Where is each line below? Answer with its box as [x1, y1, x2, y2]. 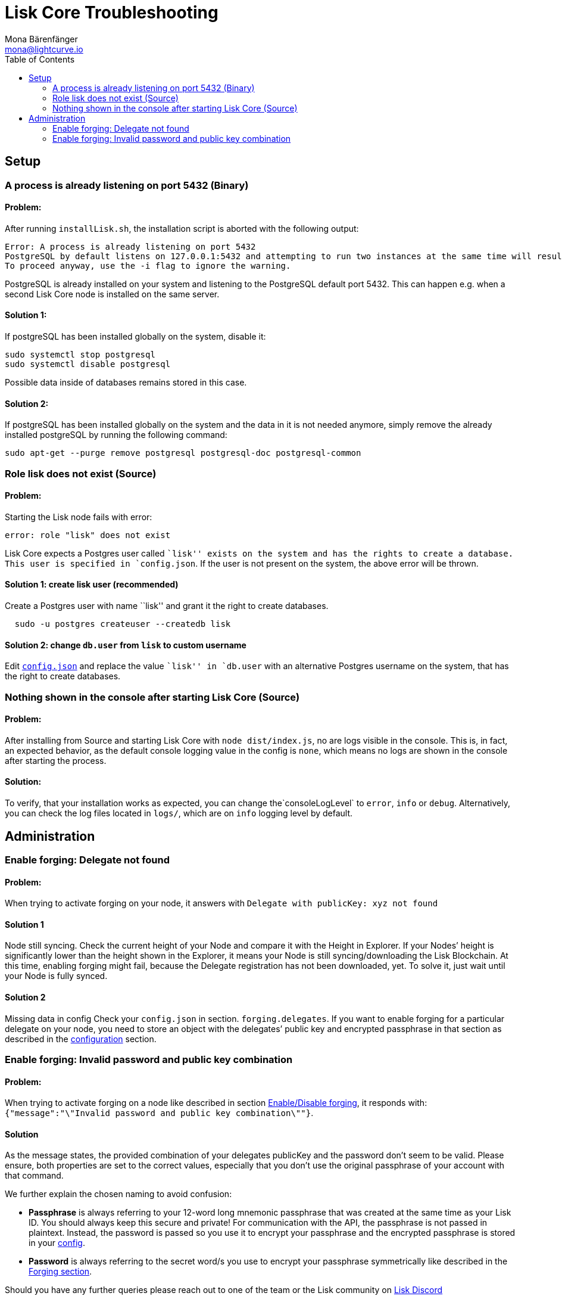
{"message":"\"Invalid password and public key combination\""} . [5, 1108, 314, 1118]
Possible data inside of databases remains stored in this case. [5, 377, 247, 388]
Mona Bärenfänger [5, 33, 78, 44]
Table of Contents [5, 54, 75, 64]
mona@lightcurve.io [5, 43, 83, 54]
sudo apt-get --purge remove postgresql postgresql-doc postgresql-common [5, 448, 361, 458]
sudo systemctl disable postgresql [5, 359, 171, 369]
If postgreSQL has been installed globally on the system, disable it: [5, 331, 266, 342]
